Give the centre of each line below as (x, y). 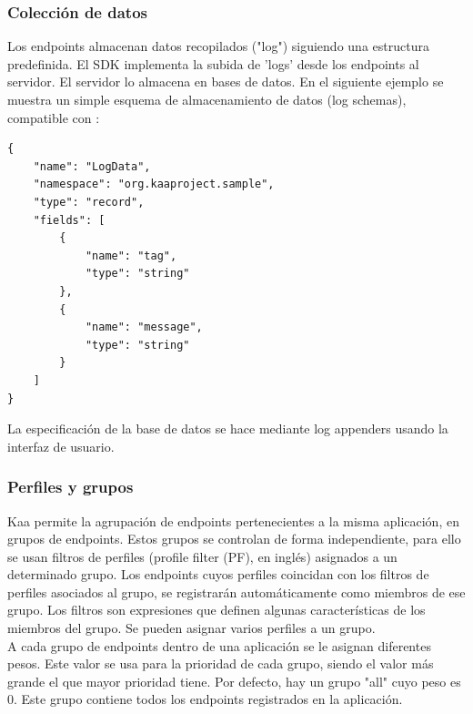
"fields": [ (69, 220)
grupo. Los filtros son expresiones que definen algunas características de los (216, 610)
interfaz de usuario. (61, 446)
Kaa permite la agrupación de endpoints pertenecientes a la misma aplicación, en (233, 520)
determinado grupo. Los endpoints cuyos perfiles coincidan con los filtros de (218, 574)
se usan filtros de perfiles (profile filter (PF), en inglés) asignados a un (202, 556)
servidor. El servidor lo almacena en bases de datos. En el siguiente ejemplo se (226, 82)
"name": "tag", (131, 255)
